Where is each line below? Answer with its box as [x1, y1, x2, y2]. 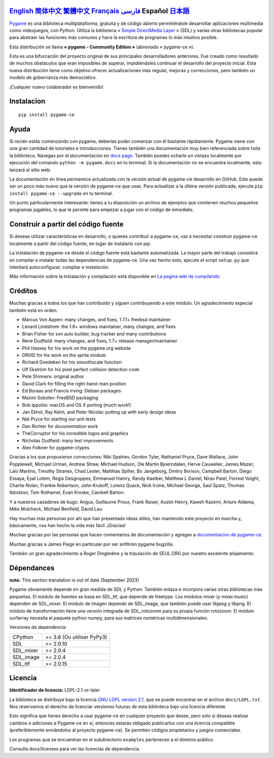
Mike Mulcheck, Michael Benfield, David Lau [9, 506, 102, 512]
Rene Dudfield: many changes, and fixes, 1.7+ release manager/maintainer [22, 338, 178, 344]
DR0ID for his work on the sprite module [22, 352, 106, 358]
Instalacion [9, 97, 46, 106]
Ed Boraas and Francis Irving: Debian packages [22, 387, 121, 393]
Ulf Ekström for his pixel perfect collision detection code [22, 366, 140, 372]
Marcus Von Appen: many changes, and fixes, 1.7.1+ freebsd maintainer [22, 317, 171, 323]
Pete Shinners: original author [22, 374, 84, 380]
